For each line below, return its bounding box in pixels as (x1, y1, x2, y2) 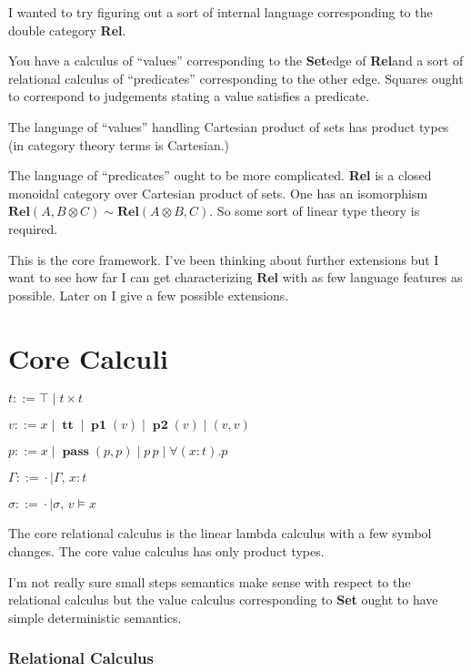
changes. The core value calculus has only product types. (8, 542, 325, 561)
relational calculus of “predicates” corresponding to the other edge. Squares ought (8, 68, 464, 87)
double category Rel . (8, 20, 126, 39)
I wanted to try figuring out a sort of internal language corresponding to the (8, 3, 433, 21)
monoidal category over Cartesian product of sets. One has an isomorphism (8, 183, 428, 202)
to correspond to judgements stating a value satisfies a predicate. (8, 87, 370, 106)
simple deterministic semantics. (8, 607, 182, 626)
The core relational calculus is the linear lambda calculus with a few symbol (8, 524, 432, 543)
